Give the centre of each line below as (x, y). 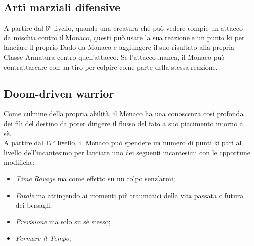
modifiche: (19, 162)
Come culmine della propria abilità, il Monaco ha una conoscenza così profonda (124, 114)
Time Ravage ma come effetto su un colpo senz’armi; (95, 178)
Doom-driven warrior (59, 93)
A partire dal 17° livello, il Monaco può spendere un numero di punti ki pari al (123, 143)
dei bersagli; (34, 205)
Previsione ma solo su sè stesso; (63, 221)
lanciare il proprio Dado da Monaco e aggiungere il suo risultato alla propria (119, 47)
